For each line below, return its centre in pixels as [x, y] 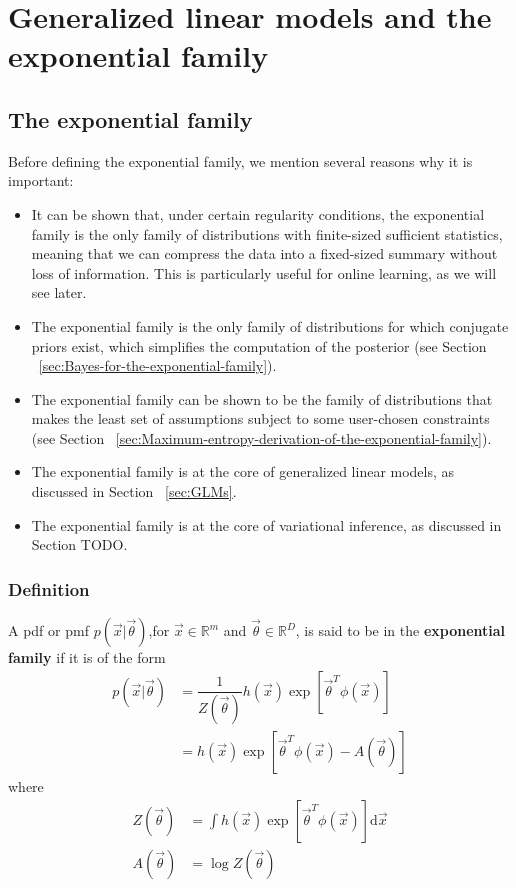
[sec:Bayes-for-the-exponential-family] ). [157, 365]
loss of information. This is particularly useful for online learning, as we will [264, 272]
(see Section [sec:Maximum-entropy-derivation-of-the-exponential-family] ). [261, 437]
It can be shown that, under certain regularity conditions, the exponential [258, 213]
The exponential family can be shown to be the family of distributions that [262, 398]
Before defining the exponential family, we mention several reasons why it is [240, 160]
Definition [49, 588]
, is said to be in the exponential [400, 630]
